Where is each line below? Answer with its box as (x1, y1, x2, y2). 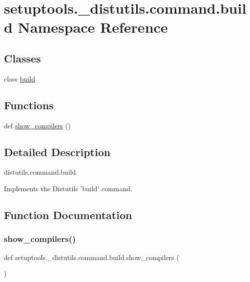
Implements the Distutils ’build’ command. (4, 183, 132, 193)
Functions (4, 97, 54, 112)
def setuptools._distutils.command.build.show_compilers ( (4, 252, 179, 262)
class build (4, 73, 35, 83)
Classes (4, 50, 41, 65)
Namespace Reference (18, 17, 168, 37)
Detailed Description (4, 144, 111, 159)
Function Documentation (4, 207, 132, 222)
